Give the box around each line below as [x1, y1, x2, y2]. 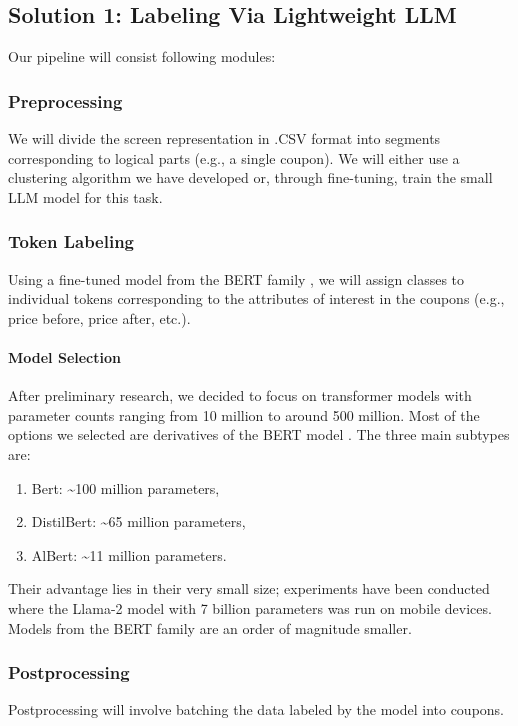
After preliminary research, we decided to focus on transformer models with [8, 385, 472, 406]
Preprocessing [8, 88, 123, 113]
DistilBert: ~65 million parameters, [31, 511, 246, 532]
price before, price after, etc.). [8, 307, 191, 328]
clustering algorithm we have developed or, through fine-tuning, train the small [8, 167, 493, 188]
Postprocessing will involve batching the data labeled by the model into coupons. [8, 699, 505, 720]
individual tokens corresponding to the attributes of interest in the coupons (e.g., [8, 288, 505, 309]
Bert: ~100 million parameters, [31, 477, 220, 498]
